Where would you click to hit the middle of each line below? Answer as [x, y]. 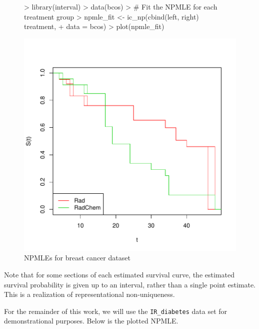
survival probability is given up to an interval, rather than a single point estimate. [130, 284]
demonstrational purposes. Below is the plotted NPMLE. [91, 321]
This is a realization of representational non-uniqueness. [89, 294]
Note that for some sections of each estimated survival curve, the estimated [119, 274]
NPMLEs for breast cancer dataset [77, 258]
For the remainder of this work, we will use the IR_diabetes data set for [116, 311]
